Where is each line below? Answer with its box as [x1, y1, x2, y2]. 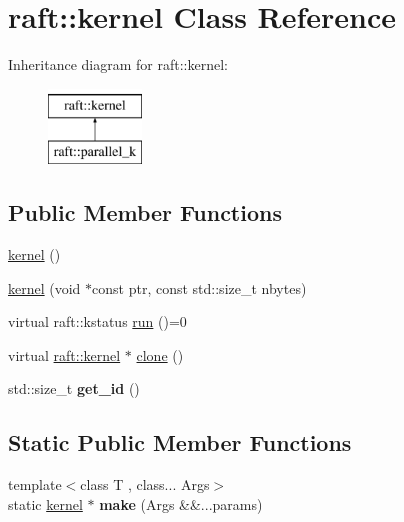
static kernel [8, 493, 83, 514]
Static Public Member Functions [8, 427, 352, 458]
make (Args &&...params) [99, 493, 263, 514]
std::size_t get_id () [8, 378, 140, 399]
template [8, 474, 62, 495]
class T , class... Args [80, 474, 210, 495]
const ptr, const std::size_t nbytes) [92, 277, 307, 298]
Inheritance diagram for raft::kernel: [8, 54, 228, 75]
